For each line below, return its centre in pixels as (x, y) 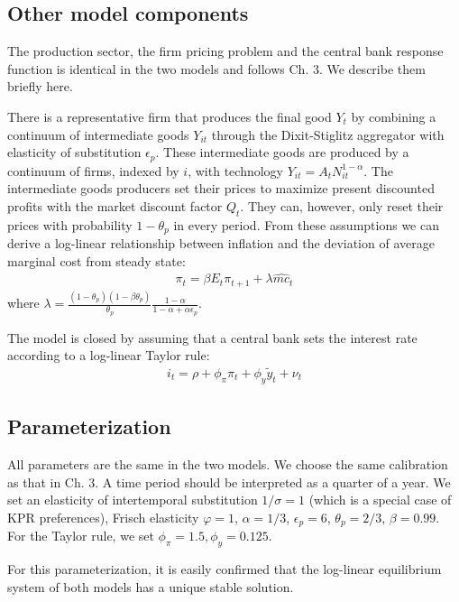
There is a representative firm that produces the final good (170, 116)
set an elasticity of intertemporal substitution (133, 500)
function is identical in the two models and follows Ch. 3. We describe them (216, 68)
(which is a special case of (380, 500)
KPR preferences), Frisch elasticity (103, 517)
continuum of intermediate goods (98, 134)
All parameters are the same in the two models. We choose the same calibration (228, 463)
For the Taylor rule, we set (81, 536)
